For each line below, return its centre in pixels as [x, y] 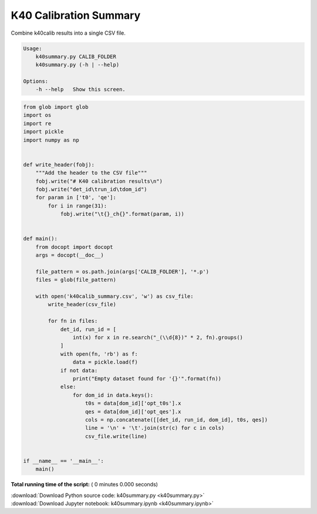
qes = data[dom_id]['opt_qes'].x [133, 411]
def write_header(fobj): [59, 164]
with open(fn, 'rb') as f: [99, 354]
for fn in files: [73, 321]
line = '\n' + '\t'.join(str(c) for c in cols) [155, 428]
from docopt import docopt [75, 247]
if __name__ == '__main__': [63, 461]
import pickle [43, 132]
